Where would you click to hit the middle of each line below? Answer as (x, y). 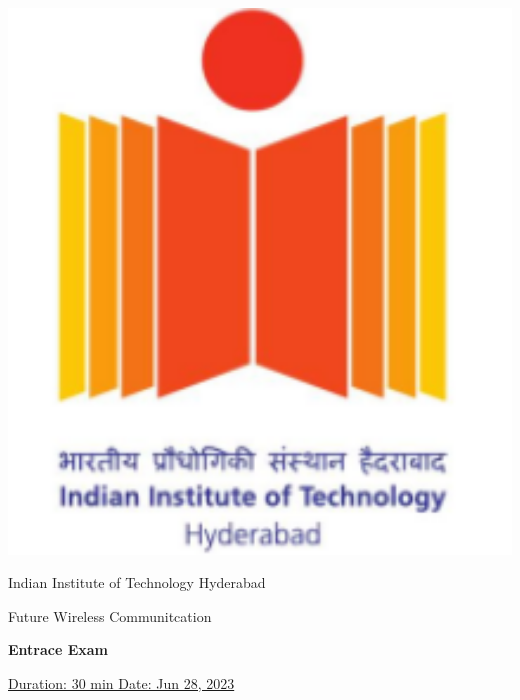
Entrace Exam (58, 649)
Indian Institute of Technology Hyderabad (137, 582)
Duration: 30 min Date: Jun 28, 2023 (121, 682)
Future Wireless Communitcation (110, 615)
